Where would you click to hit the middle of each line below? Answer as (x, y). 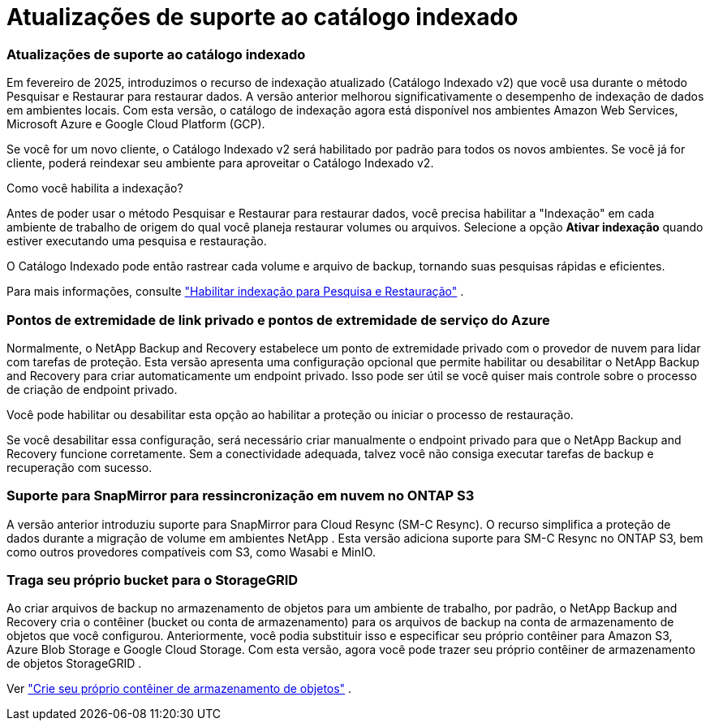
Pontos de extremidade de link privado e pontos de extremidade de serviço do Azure (278, 320)
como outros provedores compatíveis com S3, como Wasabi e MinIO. (191, 552)
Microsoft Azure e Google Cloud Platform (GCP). (136, 124)
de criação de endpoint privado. (92, 389)
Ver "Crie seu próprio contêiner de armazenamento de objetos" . (179, 689)
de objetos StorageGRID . (74, 664)
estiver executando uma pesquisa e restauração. (137, 241)
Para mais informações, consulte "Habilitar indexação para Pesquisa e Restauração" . (235, 292)
